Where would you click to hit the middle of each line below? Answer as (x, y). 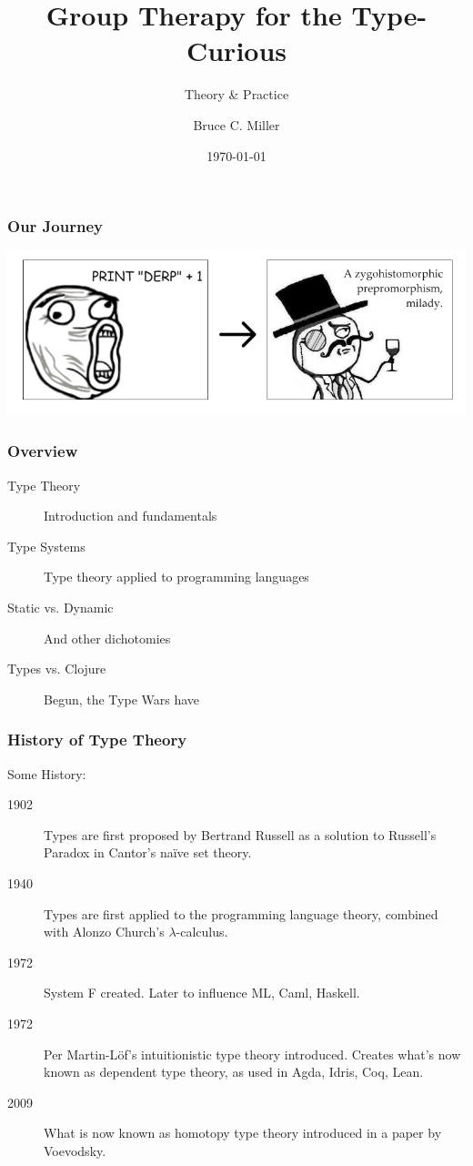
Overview (43, 451)
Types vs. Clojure (57, 669)
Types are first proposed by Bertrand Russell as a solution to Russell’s (240, 834)
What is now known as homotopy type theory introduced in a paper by (243, 1133)
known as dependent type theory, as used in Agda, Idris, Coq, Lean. (234, 1072)
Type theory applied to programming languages (176, 577)
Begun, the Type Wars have (122, 699)
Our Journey (55, 226)
